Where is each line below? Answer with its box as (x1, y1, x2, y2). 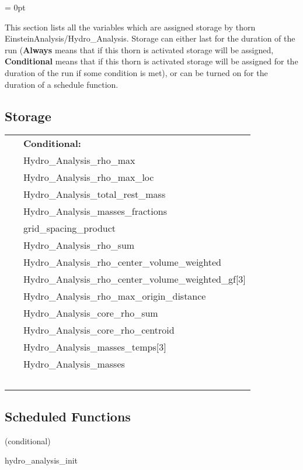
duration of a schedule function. (5, 78, 119, 90)
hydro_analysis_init (5, 454, 78, 466)
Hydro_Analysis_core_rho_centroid (23, 323, 175, 337)
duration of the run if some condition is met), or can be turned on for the (5, 66, 268, 78)
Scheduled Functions (5, 407, 131, 425)
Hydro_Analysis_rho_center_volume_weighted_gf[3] (23, 272, 246, 286)
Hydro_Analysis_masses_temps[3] (23, 340, 166, 354)
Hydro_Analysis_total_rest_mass (23, 187, 166, 201)
